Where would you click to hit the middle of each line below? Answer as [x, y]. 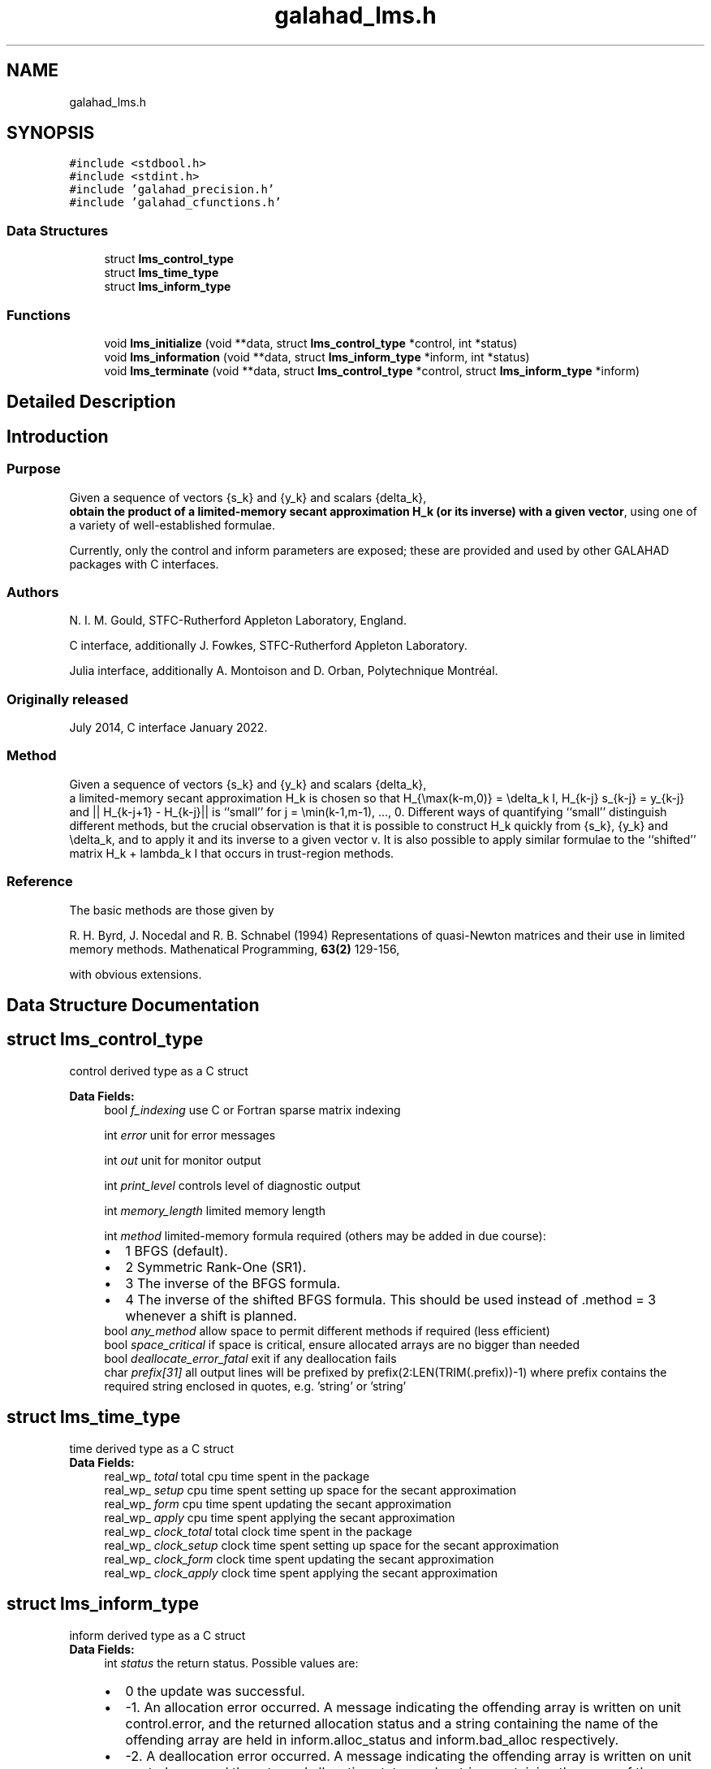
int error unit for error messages [190, 1135]
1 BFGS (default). [177, 1250]
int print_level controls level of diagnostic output [233, 1185]
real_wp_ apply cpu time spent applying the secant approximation [280, 1517]
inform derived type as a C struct [157, 1635]
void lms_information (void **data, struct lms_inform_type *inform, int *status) [317, 357]
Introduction [58, 436]
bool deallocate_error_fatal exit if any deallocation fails [250, 1358]
